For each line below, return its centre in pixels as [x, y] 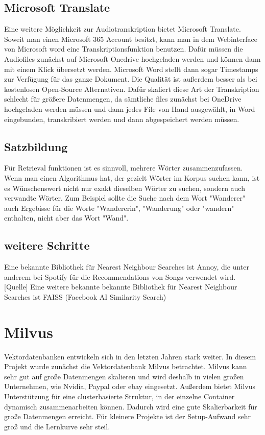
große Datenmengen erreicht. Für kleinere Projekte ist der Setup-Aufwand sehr [127, 416]
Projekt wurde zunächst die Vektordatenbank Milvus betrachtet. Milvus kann [126, 366]
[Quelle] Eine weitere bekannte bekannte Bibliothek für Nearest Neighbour [121, 287]
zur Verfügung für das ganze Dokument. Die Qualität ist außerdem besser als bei [131, 79]
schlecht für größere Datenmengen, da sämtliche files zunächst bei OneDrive [123, 99]
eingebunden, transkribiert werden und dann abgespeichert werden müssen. [122, 119]
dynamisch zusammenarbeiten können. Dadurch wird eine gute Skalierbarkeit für [131, 406]
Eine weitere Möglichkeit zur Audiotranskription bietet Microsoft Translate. [123, 29]
